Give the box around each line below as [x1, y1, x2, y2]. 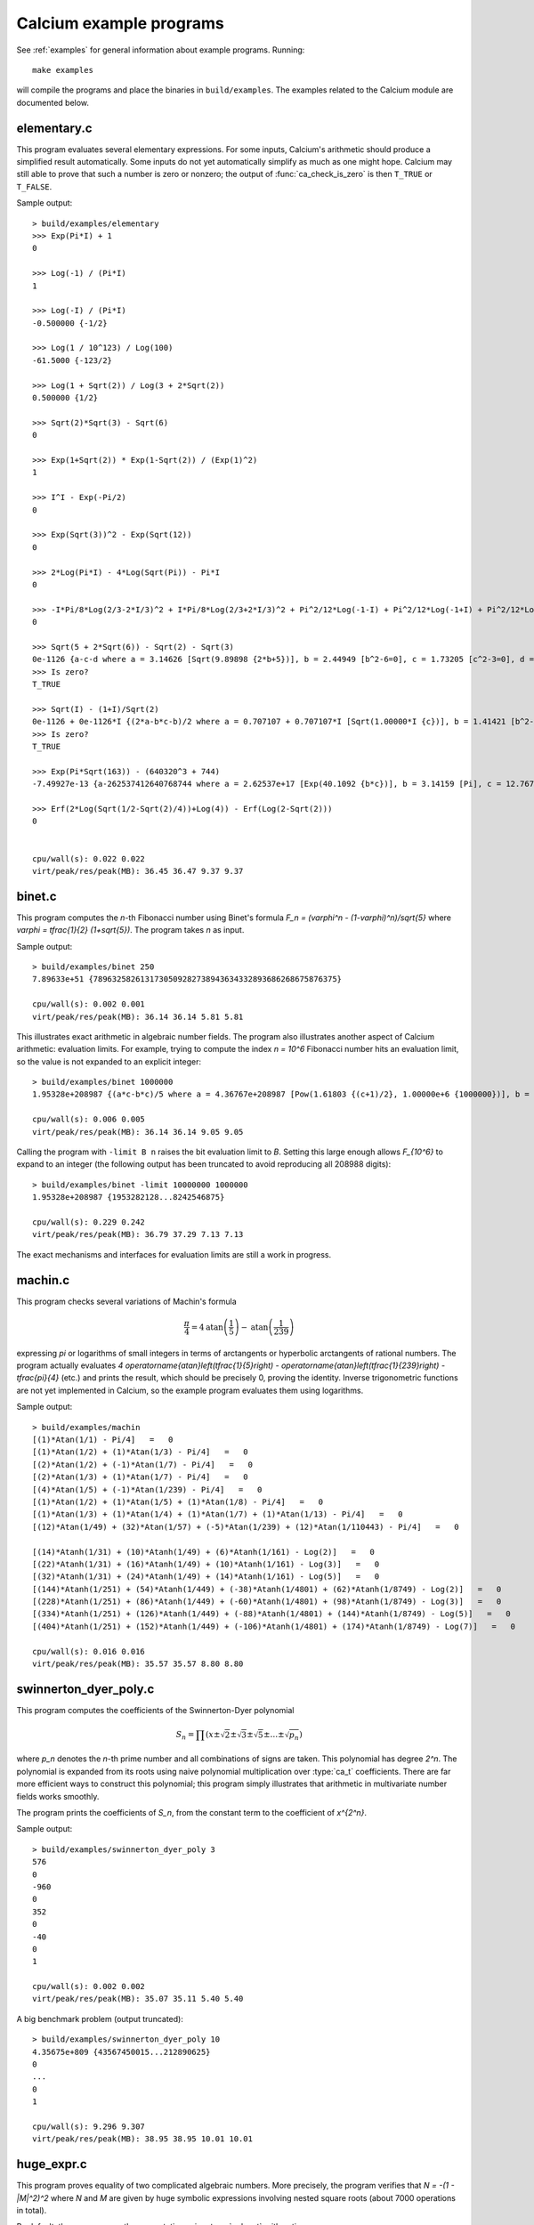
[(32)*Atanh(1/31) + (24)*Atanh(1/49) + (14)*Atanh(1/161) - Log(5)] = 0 [32, 1572, 380, 1582]
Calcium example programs [16, 13, 224, 33]
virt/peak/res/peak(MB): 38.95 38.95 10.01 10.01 [32, 2134, 254, 2144]
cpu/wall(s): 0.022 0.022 [32, 854, 146, 863]
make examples [32, 65, 93, 75]
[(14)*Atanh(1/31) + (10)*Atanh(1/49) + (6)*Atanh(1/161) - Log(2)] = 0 [32, 1547, 376, 1557]
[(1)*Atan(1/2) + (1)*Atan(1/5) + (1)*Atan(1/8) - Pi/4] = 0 [32, 1496, 324, 1507]
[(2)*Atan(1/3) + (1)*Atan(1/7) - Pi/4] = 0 [32, 1472, 248, 1482]
